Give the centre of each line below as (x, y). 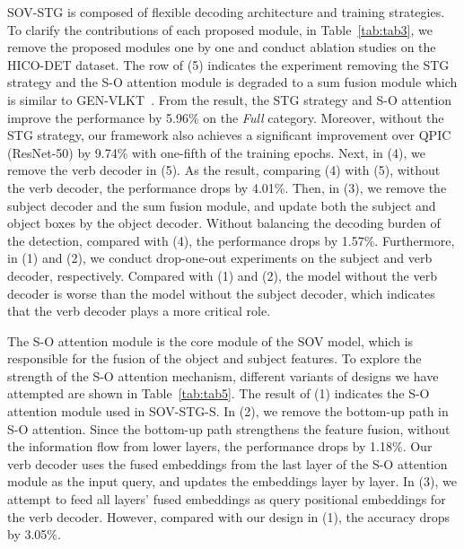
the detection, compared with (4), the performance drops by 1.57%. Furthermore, (231, 240)
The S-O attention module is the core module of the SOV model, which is (210, 340)
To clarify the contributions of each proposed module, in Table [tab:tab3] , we (220, 29)
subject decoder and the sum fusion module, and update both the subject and (222, 205)
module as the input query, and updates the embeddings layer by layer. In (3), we (232, 481)
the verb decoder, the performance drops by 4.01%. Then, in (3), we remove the (227, 187)
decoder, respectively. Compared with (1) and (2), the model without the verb (222, 275)
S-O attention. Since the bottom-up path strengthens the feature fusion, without (229, 428)
